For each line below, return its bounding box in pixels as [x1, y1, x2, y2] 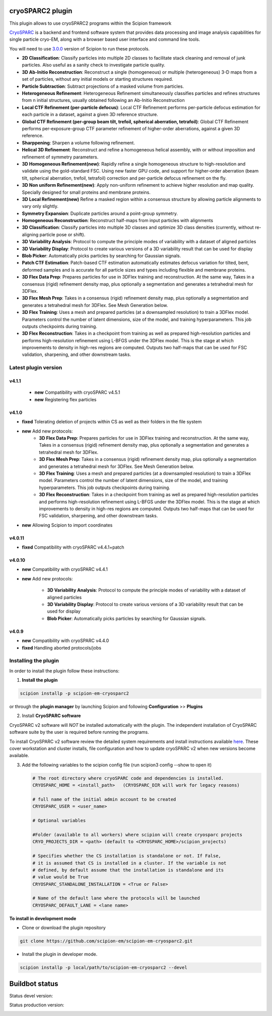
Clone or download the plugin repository [22, 925, 106, 931]
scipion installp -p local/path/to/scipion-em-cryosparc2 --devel [20, 965, 187, 971]
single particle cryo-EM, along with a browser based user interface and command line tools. [9, 36, 200, 42]
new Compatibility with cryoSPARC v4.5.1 [34, 389, 120, 396]
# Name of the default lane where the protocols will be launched [32, 895, 200, 901]
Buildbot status [9, 979, 58, 988]
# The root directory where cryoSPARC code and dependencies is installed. [32, 775, 224, 781]
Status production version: [9, 1002, 64, 1008]
